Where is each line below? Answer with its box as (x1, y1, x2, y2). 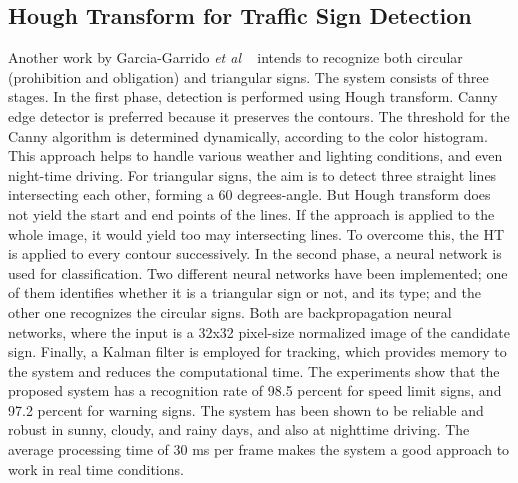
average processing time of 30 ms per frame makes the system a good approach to (8, 439, 510, 460)
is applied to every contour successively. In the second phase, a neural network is (8, 243, 502, 264)
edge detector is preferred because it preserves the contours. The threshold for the (8, 105, 510, 126)
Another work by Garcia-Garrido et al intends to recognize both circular (8, 47, 463, 68)
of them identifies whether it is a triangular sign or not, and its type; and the (8, 282, 481, 303)
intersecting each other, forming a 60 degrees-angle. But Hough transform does (8, 184, 491, 205)
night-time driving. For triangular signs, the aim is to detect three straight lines (8, 164, 497, 185)
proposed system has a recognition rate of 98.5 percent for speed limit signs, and (8, 380, 502, 401)
